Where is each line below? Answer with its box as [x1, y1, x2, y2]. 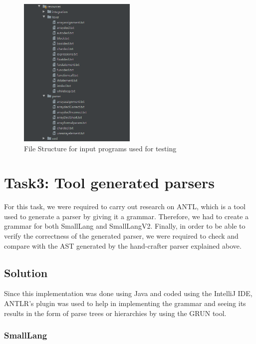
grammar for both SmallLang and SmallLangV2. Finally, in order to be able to [4, 221, 246, 231]
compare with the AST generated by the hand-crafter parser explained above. [4, 240, 242, 251]
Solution [4, 265, 48, 280]
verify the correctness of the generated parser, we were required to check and [4, 231, 239, 241]
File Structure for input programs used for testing [24, 143, 177, 153]
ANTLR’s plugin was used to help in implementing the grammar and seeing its [4, 298, 246, 308]
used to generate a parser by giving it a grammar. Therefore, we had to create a [4, 211, 249, 221]
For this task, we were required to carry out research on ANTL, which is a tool [4, 201, 246, 212]
